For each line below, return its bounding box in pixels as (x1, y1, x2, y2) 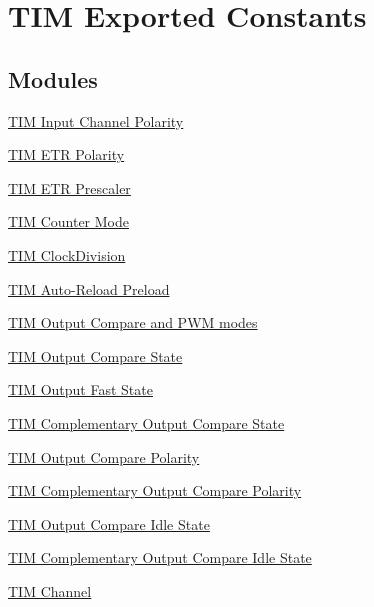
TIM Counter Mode (8, 211, 129, 232)
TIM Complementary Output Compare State (8, 412, 285, 433)
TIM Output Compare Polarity (8, 446, 200, 467)
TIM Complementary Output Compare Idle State (8, 547, 312, 568)
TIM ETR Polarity (8, 144, 125, 165)
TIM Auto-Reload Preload (8, 278, 170, 299)
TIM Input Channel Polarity (8, 110, 184, 131)
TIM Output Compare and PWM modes (8, 312, 258, 333)
